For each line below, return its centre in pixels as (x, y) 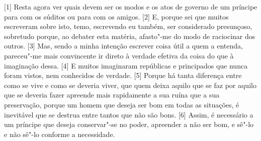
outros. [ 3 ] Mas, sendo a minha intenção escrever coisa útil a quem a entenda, (123, 46)
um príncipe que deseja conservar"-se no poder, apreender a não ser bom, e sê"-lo (129, 124)
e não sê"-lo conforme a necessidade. (60, 134)
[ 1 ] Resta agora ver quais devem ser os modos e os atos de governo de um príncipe (131, 6)
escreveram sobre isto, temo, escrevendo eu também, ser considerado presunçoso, (128, 26)
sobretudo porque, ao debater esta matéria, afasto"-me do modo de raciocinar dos (130, 36)
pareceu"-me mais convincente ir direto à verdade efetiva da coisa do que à (119, 55)
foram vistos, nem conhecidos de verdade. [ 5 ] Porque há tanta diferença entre (123, 75)
